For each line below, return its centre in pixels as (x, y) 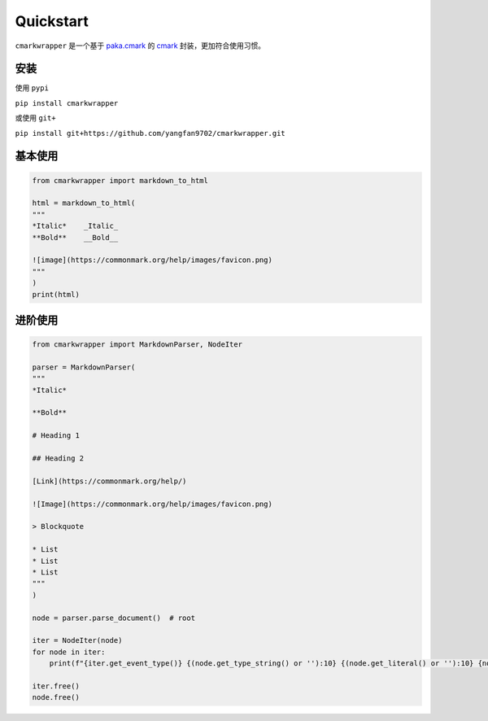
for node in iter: (69, 652)
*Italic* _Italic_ (75, 226)
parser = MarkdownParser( (84, 367)
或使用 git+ (35, 118)
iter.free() (56, 686)
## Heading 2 (58, 459)
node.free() (56, 697)
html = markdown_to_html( (84, 203)
